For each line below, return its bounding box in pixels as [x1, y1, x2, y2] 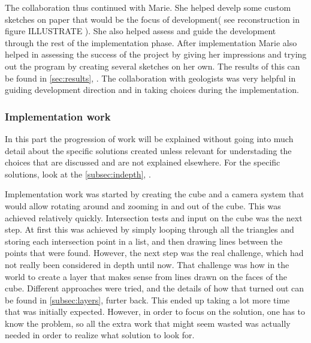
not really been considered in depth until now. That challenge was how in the [5, 258, 289, 270]
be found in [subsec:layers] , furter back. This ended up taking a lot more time [5, 293, 290, 306]
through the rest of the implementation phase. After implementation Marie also [5, 36, 297, 49]
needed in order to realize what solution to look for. [5, 329, 195, 341]
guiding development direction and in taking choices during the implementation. [5, 83, 299, 96]
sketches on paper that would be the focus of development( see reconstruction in [5, 13, 300, 25]
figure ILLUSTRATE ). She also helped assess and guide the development [5, 25, 276, 37]
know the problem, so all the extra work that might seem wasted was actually [5, 317, 291, 329]
